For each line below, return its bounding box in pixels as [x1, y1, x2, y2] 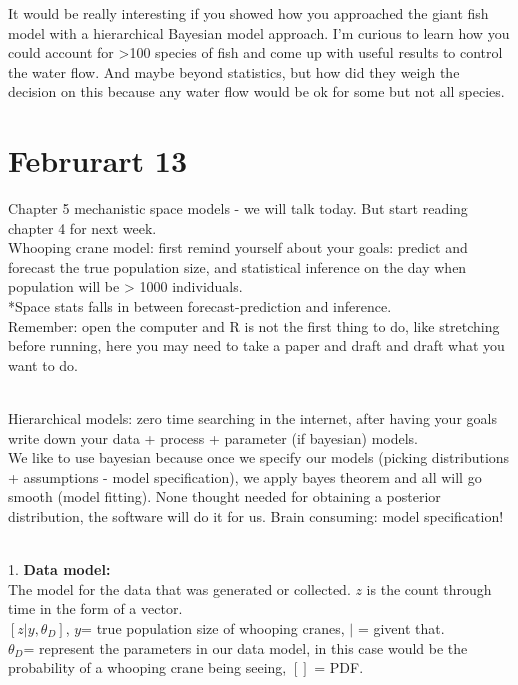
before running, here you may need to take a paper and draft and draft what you [8, 335, 505, 356]
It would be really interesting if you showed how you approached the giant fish [8, 3, 489, 23]
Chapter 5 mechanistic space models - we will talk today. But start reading [8, 198, 468, 219]
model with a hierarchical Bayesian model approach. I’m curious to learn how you [8, 22, 510, 43]
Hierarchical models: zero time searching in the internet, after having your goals [8, 408, 497, 429]
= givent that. [357, 617, 445, 638]
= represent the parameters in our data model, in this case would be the [23, 637, 468, 658]
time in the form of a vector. [8, 598, 183, 619]
